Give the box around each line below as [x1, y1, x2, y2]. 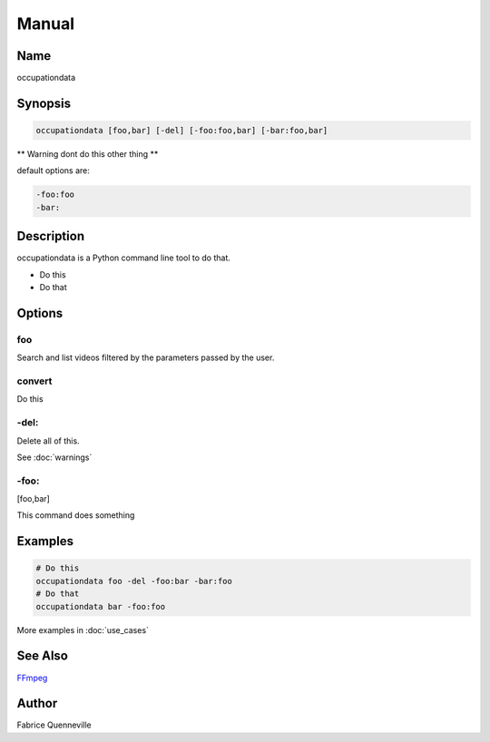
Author [16, 696, 58, 711]
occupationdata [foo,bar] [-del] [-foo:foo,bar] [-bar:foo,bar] [35, 125, 328, 136]
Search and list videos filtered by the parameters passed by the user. [16, 352, 275, 363]
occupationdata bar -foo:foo [35, 601, 166, 611]
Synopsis [16, 95, 72, 111]
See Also [16, 649, 68, 664]
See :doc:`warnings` [16, 452, 93, 463]
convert [16, 375, 53, 387]
